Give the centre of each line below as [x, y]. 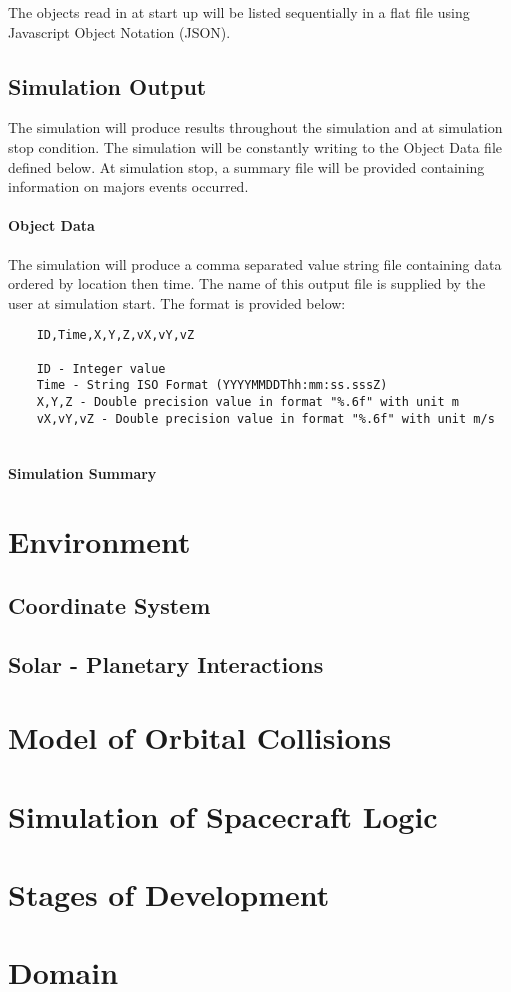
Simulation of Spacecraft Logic [223, 815]
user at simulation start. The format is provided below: [177, 302]
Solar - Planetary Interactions [166, 663]
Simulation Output [107, 85]
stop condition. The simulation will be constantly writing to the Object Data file [255, 146]
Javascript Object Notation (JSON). [119, 31]
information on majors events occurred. [128, 186]
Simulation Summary [82, 472]
